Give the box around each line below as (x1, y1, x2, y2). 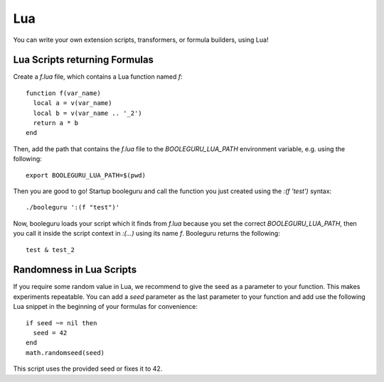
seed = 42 (33, 329, 68, 337)
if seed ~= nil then (26, 319, 97, 327)
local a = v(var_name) (33, 99, 112, 107)
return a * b (33, 119, 79, 127)
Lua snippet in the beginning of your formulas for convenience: (13, 302, 198, 311)
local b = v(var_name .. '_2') (33, 109, 142, 117)
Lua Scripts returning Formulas (13, 54, 154, 66)
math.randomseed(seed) (26, 349, 105, 356)
